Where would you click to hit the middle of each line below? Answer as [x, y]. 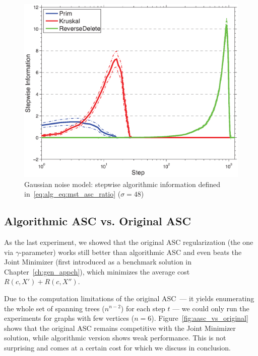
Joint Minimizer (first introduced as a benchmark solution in [98, 262]
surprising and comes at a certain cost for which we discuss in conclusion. [117, 347]
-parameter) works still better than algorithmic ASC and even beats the [131, 252]
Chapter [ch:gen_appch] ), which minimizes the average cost [97, 271]
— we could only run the [211, 308]
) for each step [143, 308]
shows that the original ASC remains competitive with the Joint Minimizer [120, 328]
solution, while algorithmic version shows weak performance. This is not [115, 338]
